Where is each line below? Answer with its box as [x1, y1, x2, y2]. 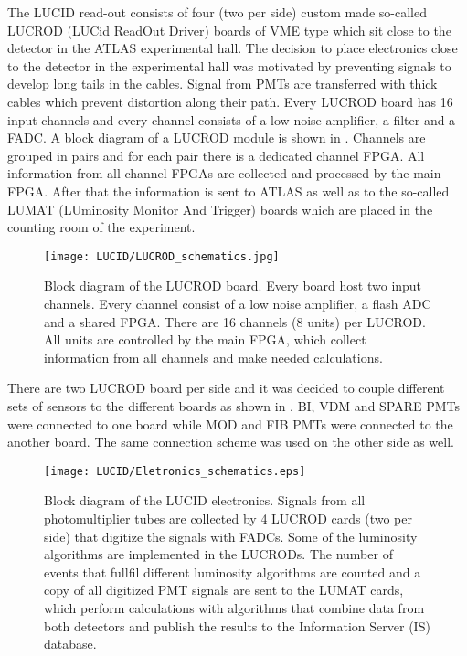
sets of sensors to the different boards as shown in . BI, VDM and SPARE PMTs [7, 396, 461, 415]
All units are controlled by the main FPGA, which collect [44, 330, 366, 349]
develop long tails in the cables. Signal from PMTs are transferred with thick [7, 74, 438, 93]
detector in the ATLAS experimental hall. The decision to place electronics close [7, 38, 458, 58]
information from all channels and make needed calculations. [44, 347, 383, 366]
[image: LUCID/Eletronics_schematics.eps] [44, 464, 306, 478]
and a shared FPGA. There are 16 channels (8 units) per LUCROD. [44, 312, 426, 331]
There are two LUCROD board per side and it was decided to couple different [7, 378, 445, 397]
